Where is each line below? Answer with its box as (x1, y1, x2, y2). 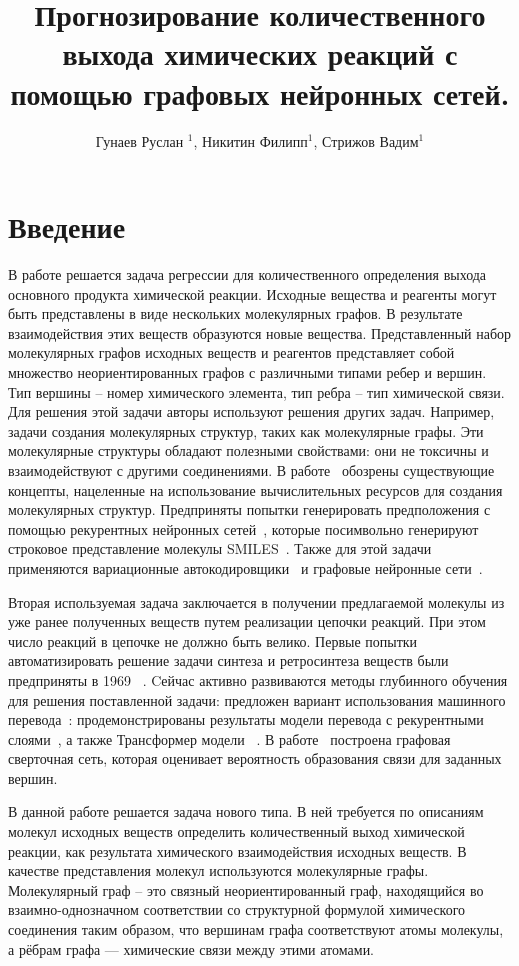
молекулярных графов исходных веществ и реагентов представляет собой (8, 342, 455, 363)
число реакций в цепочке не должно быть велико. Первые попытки (8, 630, 418, 651)
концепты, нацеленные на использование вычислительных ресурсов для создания (8, 479, 503, 500)
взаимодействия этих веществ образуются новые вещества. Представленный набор (8, 322, 512, 343)
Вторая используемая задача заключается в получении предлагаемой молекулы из (8, 591, 505, 612)
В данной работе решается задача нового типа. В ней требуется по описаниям (8, 801, 484, 822)
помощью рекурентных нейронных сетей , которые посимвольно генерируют (8, 518, 479, 539)
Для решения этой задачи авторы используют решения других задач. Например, (8, 401, 495, 422)
